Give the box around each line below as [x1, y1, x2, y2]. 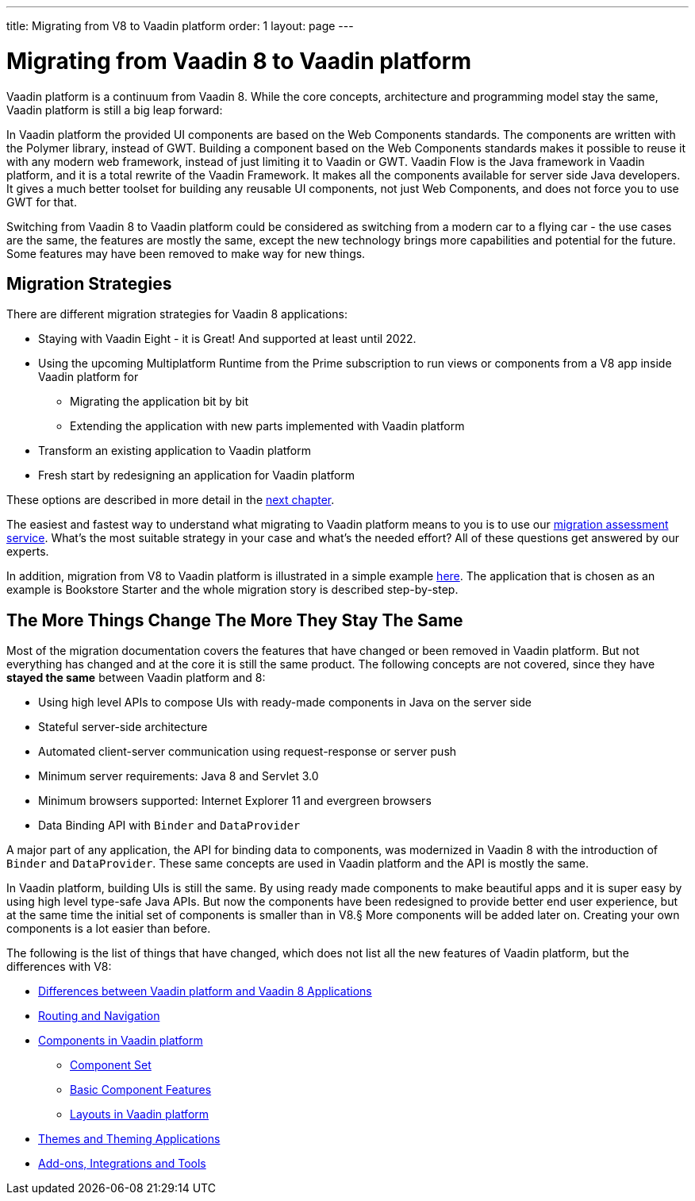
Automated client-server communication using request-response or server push [38, 745, 457, 759]
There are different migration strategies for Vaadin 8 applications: [6, 307, 347, 321]
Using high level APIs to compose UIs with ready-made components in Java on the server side [38, 695, 532, 710]
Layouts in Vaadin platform [70, 1107, 209, 1122]
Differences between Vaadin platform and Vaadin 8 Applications [38, 984, 372, 999]
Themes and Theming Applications [38, 1132, 221, 1146]
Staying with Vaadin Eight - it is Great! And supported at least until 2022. [38, 332, 417, 346]
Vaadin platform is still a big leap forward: [6, 102, 223, 117]
